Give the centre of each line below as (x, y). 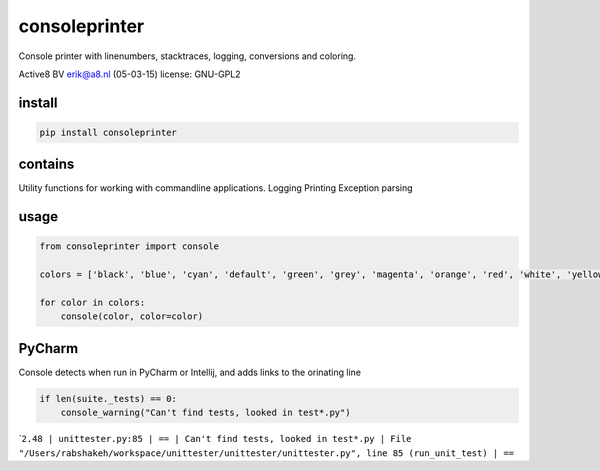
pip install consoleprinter (108, 132)
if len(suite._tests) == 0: (108, 398)
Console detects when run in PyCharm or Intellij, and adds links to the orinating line (190, 372)
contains (46, 164)
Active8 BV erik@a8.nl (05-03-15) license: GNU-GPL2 (129, 74)
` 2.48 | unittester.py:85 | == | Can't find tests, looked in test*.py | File (215, 439)
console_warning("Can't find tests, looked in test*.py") (205, 413)
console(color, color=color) (132, 316)
